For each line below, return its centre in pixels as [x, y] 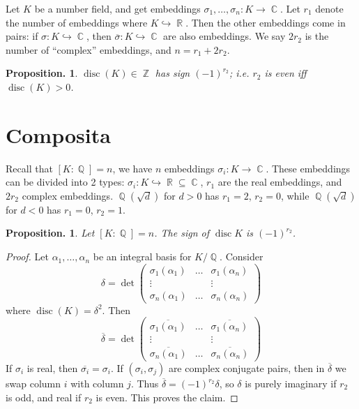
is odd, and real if [44, 397]
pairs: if [22, 36]
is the [317, 36]
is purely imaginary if [291, 383]
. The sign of [182, 233]
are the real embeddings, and [280, 182]
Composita [58, 134]
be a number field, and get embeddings [117, 8]
